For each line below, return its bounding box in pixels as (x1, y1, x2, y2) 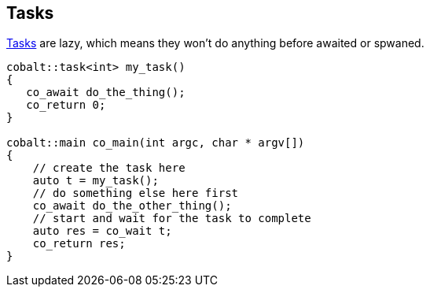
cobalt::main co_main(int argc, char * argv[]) (6, 136, 305, 150)
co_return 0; (26, 98, 106, 112)
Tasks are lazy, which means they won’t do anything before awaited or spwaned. (6, 36, 424, 50)
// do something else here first (32, 187, 239, 200)
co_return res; (32, 237, 126, 250)
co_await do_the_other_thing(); (32, 199, 232, 213)
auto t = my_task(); (32, 174, 159, 187)
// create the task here (32, 161, 186, 175)
